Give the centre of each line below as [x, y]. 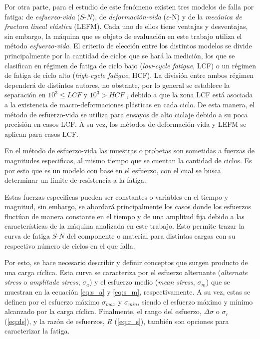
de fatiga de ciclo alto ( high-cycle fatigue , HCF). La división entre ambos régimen [129, 75]
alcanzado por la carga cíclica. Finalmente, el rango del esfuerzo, [103, 311]
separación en [25, 95]
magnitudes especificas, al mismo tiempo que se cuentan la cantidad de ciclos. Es [128, 160]
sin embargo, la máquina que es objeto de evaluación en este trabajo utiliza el [123, 36]
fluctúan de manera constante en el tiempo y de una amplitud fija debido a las [125, 216]
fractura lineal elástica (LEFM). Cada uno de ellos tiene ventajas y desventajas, [126, 26]
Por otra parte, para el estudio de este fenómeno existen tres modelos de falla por [129, 6]
